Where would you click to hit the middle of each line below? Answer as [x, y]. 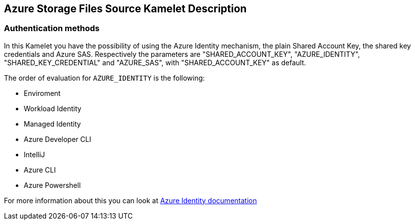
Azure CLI [40, 170]
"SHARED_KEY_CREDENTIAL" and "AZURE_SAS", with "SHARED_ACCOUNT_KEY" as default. [155, 62]
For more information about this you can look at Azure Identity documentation [131, 200]
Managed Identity [52, 124]
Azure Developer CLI [58, 139]
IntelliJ [34, 154]
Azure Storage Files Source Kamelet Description [125, 9]
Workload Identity [53, 108]
